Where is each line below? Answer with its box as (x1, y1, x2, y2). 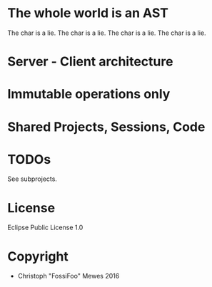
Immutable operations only (7, 86, 171, 103)
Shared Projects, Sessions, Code (7, 119, 206, 135)
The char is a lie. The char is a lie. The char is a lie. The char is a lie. (7, 28, 206, 37)
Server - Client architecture (7, 53, 173, 70)
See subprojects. (7, 174, 57, 183)
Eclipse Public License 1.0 (7, 223, 84, 232)
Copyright (7, 248, 69, 264)
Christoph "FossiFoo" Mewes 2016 (17, 272, 120, 281)
